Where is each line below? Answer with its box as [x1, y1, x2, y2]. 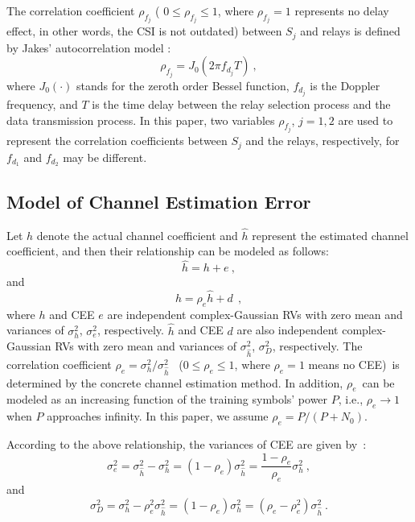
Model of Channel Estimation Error [6, 188, 311, 213]
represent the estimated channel [252, 226, 409, 243]
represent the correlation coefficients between [6, 132, 228, 149]
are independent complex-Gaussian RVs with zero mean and [107, 305, 403, 322]
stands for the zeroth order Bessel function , [76, 77, 290, 93]
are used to [338, 111, 393, 128]
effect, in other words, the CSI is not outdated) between [6, 23, 282, 39]
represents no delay [294, 2, 389, 19]
